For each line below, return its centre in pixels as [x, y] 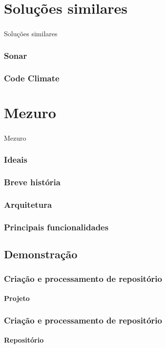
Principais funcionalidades [56, 227]
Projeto [17, 298]
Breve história [32, 182]
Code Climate [32, 78]
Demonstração [41, 254]
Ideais [16, 160]
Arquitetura [28, 205]
